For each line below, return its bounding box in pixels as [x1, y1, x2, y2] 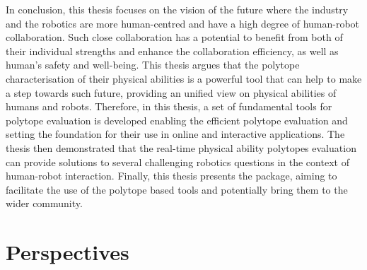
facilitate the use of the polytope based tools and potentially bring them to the [6, 182, 348, 196]
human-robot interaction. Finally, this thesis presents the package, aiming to [6, 168, 337, 183]
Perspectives [6, 237, 129, 266]
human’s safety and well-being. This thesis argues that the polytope [6, 57, 300, 72]
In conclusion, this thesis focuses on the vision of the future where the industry [6, 2, 349, 16]
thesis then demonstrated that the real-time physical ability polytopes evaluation [6, 140, 356, 155]
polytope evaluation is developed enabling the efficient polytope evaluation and [6, 112, 348, 127]
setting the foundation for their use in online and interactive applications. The [6, 127, 345, 141]
